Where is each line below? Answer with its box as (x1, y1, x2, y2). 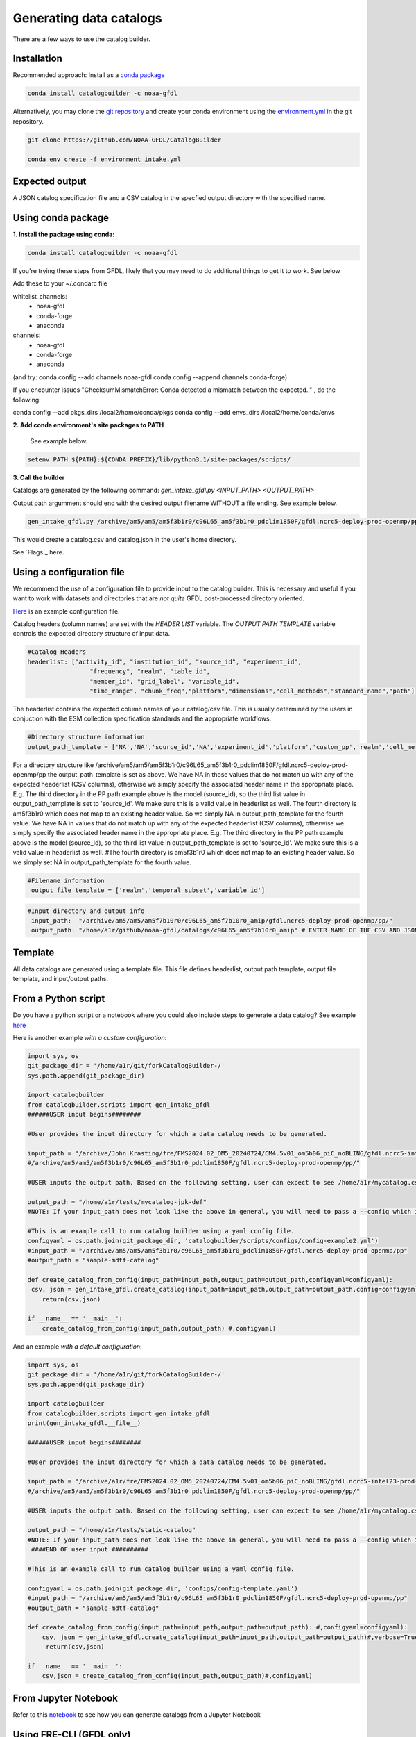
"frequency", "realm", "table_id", (89, 668, 211, 675)
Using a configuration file (12, 566, 125, 578)
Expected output (12, 175, 87, 187)
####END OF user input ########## (31, 1546, 148, 1554)
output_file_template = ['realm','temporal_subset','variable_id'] (31, 886, 266, 894)
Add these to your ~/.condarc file (12, 279, 107, 288)
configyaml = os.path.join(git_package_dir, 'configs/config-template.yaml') (27, 1584, 298, 1592)
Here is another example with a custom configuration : (12, 1033, 167, 1042)
